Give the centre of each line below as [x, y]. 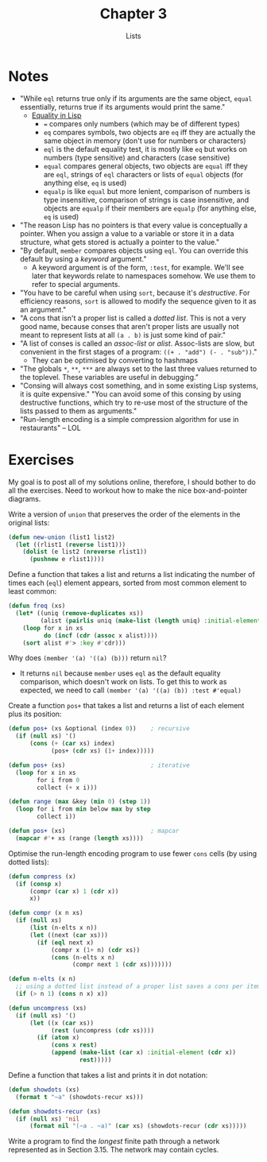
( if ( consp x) [39, 884]
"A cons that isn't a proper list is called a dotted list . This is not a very [133, 318]
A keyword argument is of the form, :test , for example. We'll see [138, 267]
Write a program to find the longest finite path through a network [114, 1141]
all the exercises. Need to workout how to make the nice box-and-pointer [128, 490]
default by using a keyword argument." [83, 258]
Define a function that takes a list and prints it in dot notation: [108, 1075]
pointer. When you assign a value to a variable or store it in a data [127, 233]
